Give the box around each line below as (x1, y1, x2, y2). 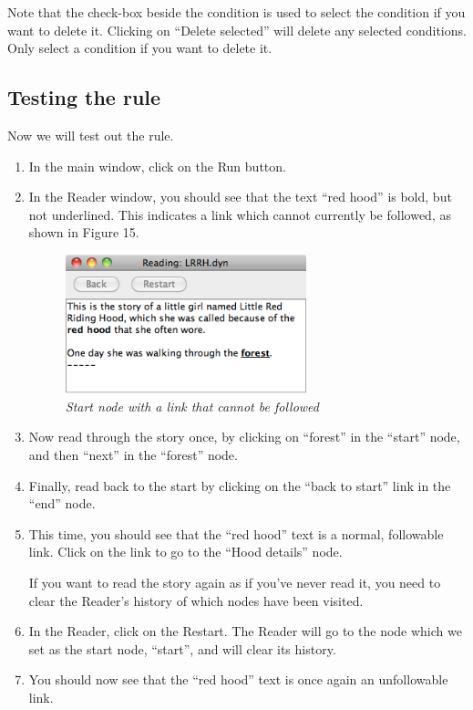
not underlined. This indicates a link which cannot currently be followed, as (28, 204, 451, 224)
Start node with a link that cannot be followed (65, 396, 319, 415)
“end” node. (28, 494, 96, 513)
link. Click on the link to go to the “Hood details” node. (28, 542, 343, 561)
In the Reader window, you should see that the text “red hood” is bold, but (28, 187, 452, 206)
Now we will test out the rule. (7, 125, 174, 144)
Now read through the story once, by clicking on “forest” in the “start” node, (28, 427, 460, 446)
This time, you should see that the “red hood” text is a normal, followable (28, 524, 444, 543)
